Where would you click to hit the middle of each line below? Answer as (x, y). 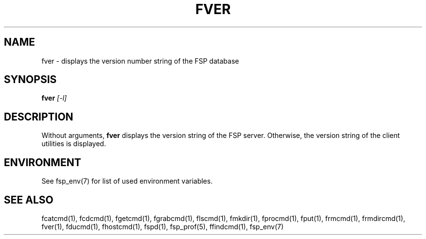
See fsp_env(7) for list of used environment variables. (127, 181)
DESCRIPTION (39, 117)
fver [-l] (54, 98)
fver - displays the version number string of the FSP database (140, 61)
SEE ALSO (29, 200)
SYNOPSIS (30, 80)
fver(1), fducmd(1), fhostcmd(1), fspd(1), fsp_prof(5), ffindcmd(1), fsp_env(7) (163, 226)
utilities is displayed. (74, 144)
